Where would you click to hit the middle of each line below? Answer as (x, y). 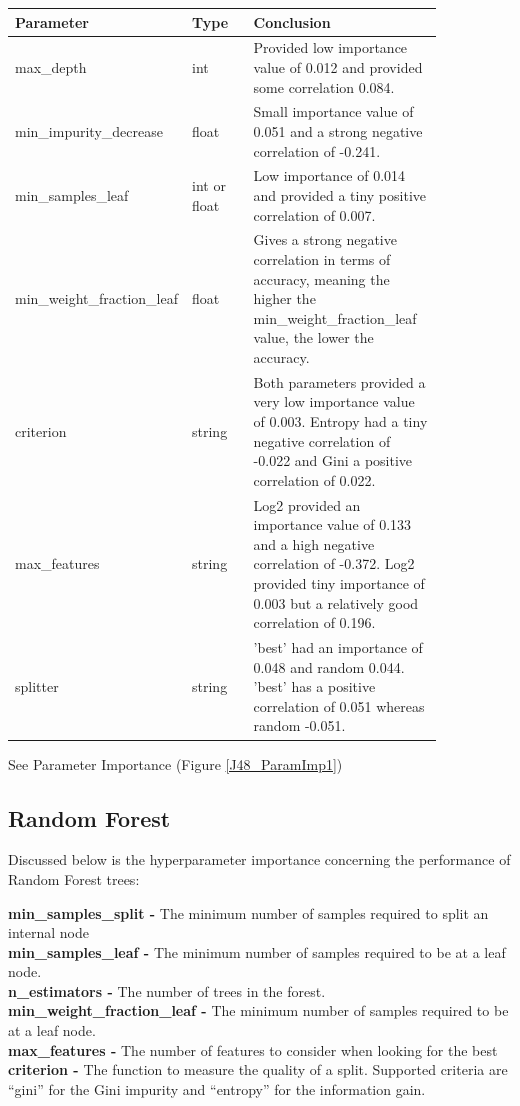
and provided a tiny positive (340, 195)
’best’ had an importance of (338, 647)
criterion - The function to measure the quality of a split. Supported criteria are (258, 1069)
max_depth (51, 66)
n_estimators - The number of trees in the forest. (167, 990)
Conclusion (292, 21)
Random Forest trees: (74, 878)
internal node (48, 932)
